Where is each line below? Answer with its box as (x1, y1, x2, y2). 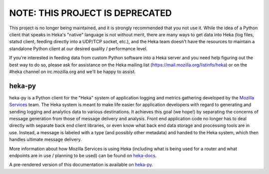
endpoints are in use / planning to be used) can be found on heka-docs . (9, 152, 157, 159)
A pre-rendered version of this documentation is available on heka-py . (9, 162, 153, 168)
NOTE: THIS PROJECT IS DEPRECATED (9, 7, 172, 18)
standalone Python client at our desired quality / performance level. (9, 45, 148, 52)
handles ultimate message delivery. (9, 137, 82, 143)
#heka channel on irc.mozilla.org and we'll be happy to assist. (9, 69, 136, 75)
